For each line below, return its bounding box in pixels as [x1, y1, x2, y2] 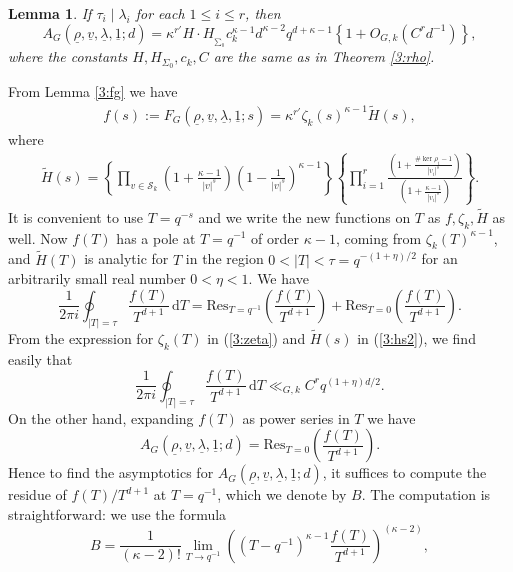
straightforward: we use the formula [8, 503, 227, 524]
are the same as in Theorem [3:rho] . [213, 46, 435, 67]
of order [251, 227, 300, 248]
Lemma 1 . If [8, 3, 92, 23]
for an [421, 248, 458, 269]
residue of [8, 484, 67, 505]
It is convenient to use [8, 206, 144, 227]
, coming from [335, 227, 422, 248]
